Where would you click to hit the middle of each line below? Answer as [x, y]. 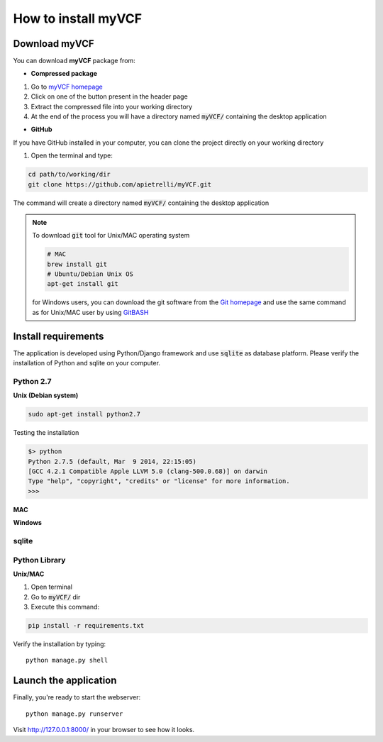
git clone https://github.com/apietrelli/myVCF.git [120, 184]
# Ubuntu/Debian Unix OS [90, 274]
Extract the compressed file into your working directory [112, 106]
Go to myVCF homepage [67, 87]
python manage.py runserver [74, 714]
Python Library [39, 560]
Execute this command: [65, 607]
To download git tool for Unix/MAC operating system [111, 236]
